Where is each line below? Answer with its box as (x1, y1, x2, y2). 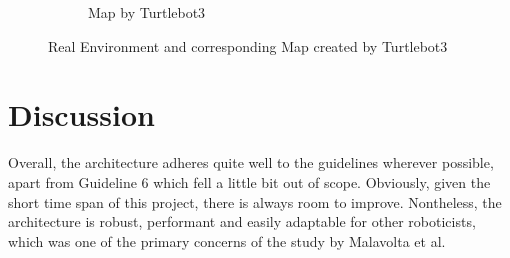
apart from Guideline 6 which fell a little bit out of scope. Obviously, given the (8, 171, 491, 192)
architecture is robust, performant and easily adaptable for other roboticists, (8, 211, 476, 232)
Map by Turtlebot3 (88, 2, 206, 22)
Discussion (8, 94, 155, 135)
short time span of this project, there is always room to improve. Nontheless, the (8, 191, 502, 212)
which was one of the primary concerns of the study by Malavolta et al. (8, 230, 446, 251)
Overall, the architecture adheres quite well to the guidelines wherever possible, (8, 152, 494, 173)
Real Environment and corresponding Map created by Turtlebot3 (48, 35, 448, 56)
